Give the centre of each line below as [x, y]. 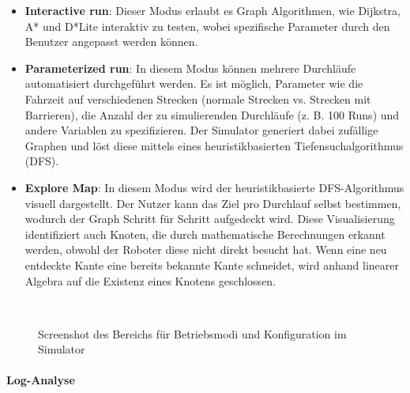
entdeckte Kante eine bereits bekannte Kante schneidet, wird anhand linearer [212, 265]
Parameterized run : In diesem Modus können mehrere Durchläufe [190, 68]
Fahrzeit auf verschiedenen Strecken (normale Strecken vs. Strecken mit [198, 98]
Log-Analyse [41, 380]
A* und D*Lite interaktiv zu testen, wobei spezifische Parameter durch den [207, 26]
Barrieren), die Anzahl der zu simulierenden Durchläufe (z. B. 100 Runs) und [212, 114]
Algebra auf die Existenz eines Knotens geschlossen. [150, 280]
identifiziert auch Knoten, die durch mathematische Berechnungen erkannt [205, 234]
